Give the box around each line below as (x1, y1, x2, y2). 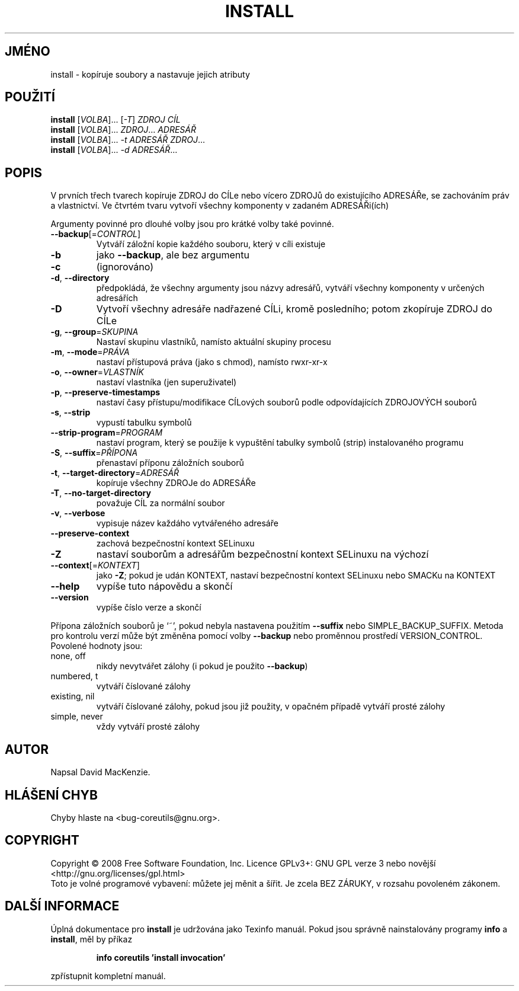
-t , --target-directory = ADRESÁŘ (50, 468, 180, 478)
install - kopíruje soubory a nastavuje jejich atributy (50, 69, 250, 79)
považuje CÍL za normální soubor (96, 498, 225, 509)
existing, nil (50, 691, 95, 702)
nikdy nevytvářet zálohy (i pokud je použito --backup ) (96, 661, 308, 672)
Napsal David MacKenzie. (50, 767, 150, 778)
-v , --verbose (50, 508, 105, 519)
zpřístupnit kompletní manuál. (50, 970, 166, 981)
